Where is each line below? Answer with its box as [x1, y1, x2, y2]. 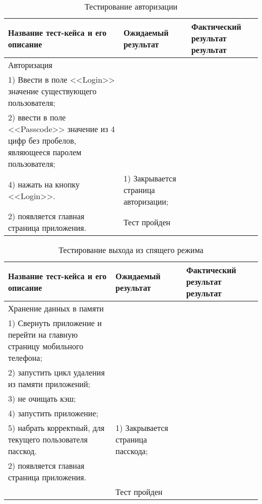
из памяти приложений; [8, 378, 91, 390]
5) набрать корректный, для [8, 422, 105, 433]
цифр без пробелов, [8, 135, 77, 146]
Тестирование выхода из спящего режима [58, 244, 204, 256]
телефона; [8, 352, 42, 363]
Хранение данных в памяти [8, 302, 104, 314]
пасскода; [115, 445, 148, 457]
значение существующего [8, 85, 97, 97]
